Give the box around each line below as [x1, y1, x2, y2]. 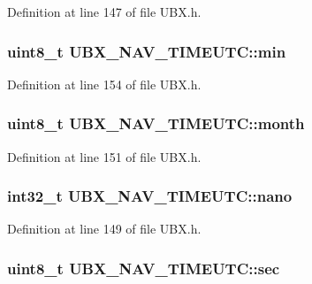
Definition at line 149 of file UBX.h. [7, 219, 202, 238]
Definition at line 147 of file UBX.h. [7, 3, 202, 20]
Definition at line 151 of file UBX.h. [7, 147, 202, 165]
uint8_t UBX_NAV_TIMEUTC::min [7, 40, 286, 62]
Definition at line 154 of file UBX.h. [7, 74, 202, 93]
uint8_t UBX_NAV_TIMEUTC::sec [7, 257, 280, 279]
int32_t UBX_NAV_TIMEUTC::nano [7, 185, 293, 207]
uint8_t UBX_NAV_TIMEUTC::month [7, 112, 305, 134]
